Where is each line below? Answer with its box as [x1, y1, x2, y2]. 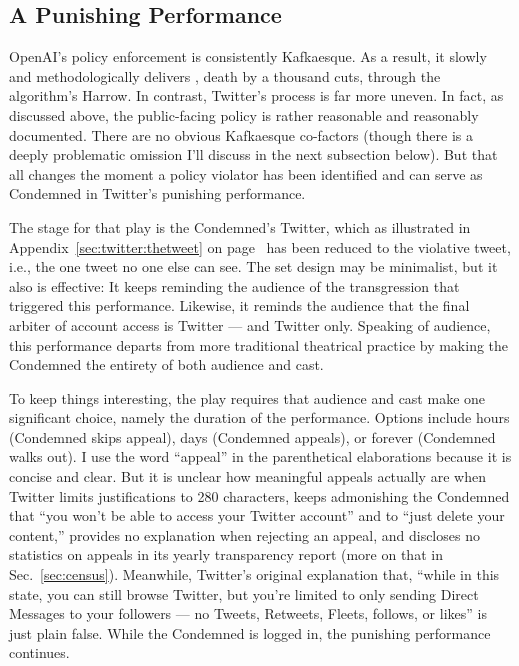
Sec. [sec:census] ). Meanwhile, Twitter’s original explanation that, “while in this [9, 564, 500, 585]
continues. [9, 642, 70, 663]
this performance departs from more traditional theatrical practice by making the [9, 334, 509, 355]
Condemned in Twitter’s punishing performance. [9, 183, 306, 204]
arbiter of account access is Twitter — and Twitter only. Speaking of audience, [9, 314, 491, 335]
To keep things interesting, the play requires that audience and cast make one [9, 387, 486, 408]
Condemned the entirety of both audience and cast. [9, 354, 324, 375]
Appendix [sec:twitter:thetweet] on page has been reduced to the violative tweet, [9, 236, 511, 257]
